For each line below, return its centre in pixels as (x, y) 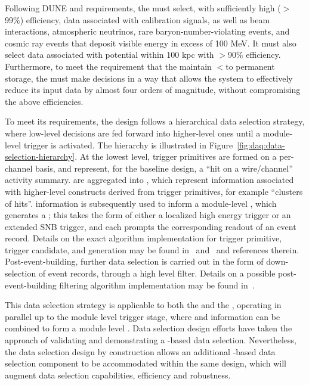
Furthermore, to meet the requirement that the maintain (108, 66)
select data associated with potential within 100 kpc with (109, 55)
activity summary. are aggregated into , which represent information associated (149, 180)
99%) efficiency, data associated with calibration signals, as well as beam (137, 19)
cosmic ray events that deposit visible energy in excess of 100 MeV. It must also (151, 43)
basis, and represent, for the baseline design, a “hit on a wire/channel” (164, 168)
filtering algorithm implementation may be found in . (157, 285)
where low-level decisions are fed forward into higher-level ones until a (133, 133)
